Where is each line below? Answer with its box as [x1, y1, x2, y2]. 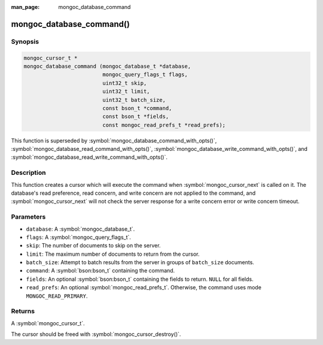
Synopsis [11, 37, 39, 46]
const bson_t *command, [102, 105, 172, 111]
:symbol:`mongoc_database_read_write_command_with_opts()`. [11, 153, 167, 161]
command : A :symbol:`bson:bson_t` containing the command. [26, 267, 175, 274]
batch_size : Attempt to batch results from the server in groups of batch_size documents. [26, 259, 254, 266]
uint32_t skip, [102, 80, 147, 86]
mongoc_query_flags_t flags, [102, 71, 188, 78]
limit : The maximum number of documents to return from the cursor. [26, 250, 200, 258]
